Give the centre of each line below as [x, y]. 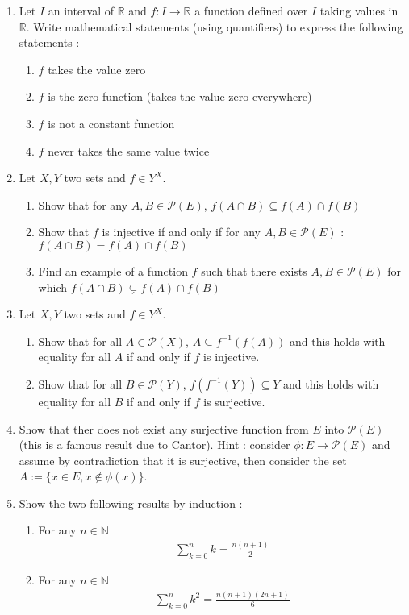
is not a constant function [111, 123]
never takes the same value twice [129, 150]
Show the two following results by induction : [131, 503]
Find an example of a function [113, 270]
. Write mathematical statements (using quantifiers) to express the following [215, 26]
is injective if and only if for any [181, 232]
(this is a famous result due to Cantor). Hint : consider [154, 445]
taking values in [359, 10]
